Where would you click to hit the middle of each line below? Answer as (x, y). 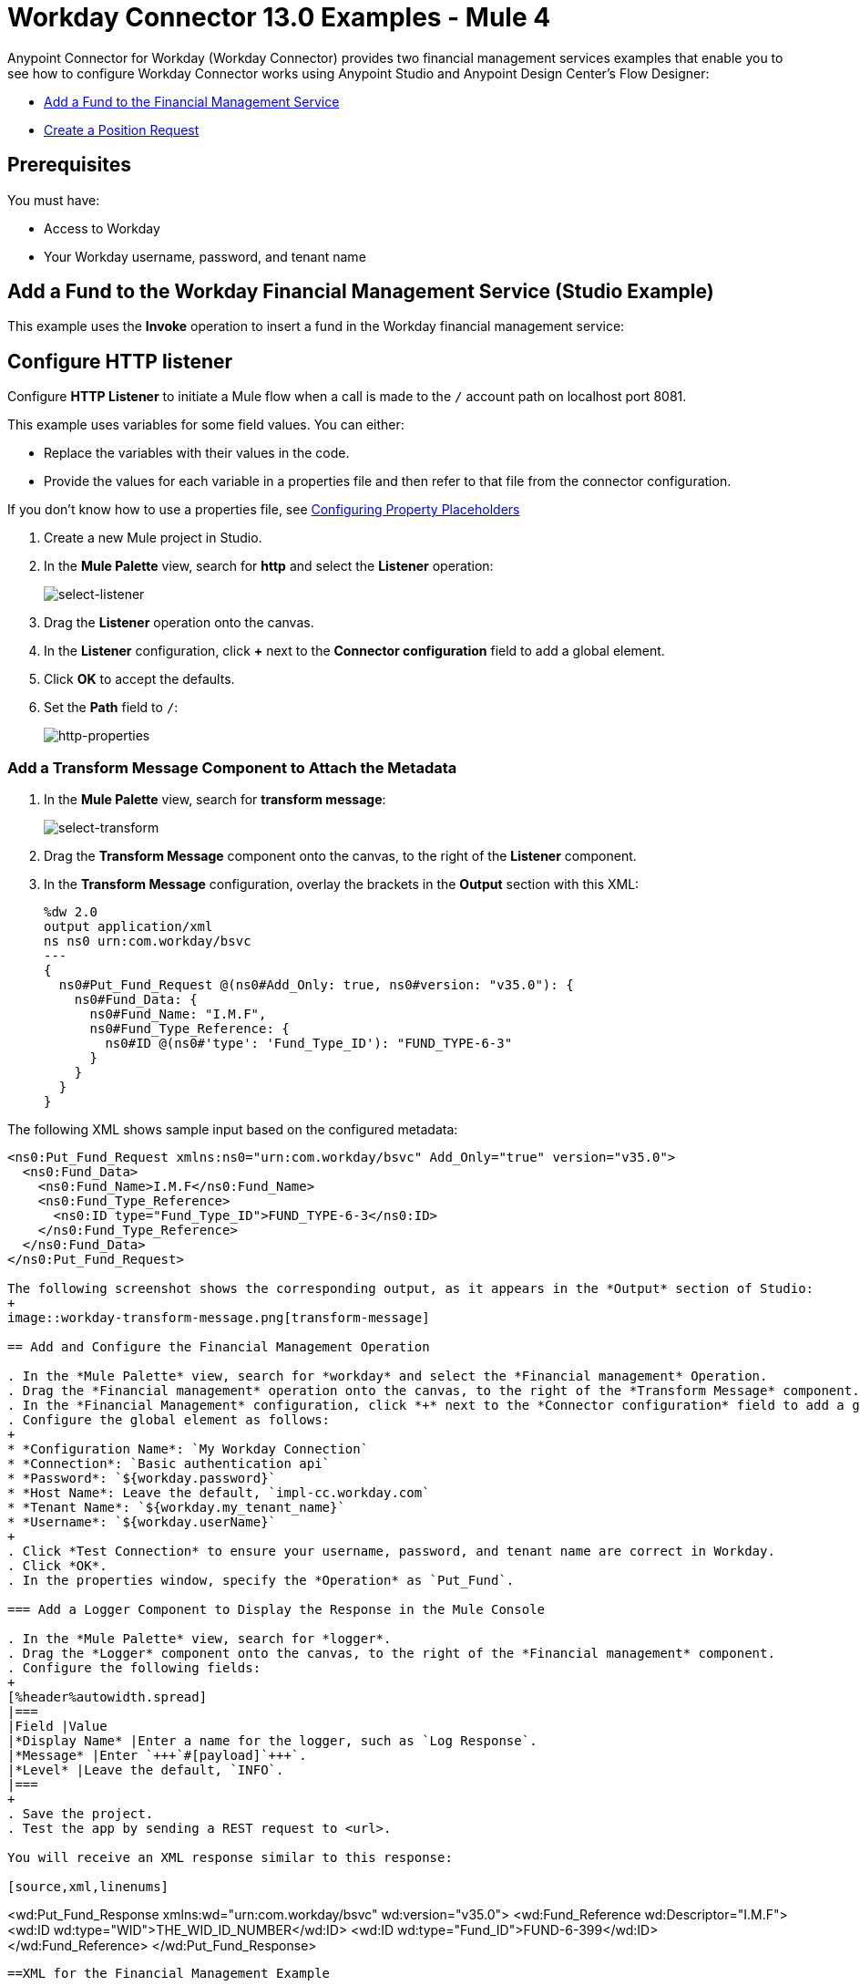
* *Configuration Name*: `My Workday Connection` (188, 1449)
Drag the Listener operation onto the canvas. (179, 623)
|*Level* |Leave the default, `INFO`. (146, 1770)
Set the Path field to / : (111, 708)
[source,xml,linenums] (88, 1887)
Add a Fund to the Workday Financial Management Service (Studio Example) (361, 292)
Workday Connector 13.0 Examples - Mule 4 (279, 17)
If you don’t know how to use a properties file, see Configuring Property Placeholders (264, 510)
